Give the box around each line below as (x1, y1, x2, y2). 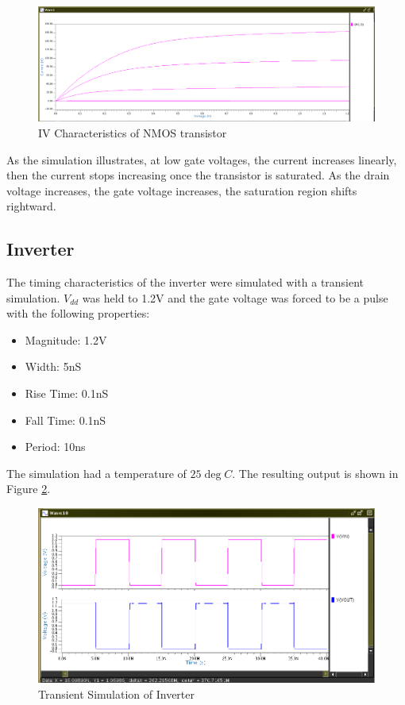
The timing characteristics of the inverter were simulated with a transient (6, 274, 364, 291)
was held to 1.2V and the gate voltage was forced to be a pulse (82, 289, 388, 306)
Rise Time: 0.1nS (25, 385, 109, 402)
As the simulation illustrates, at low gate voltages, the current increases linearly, (6, 151, 397, 168)
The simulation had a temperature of (6, 464, 187, 481)
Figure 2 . (6, 480, 51, 497)
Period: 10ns (25, 438, 86, 455)
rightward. (6, 198, 56, 214)
